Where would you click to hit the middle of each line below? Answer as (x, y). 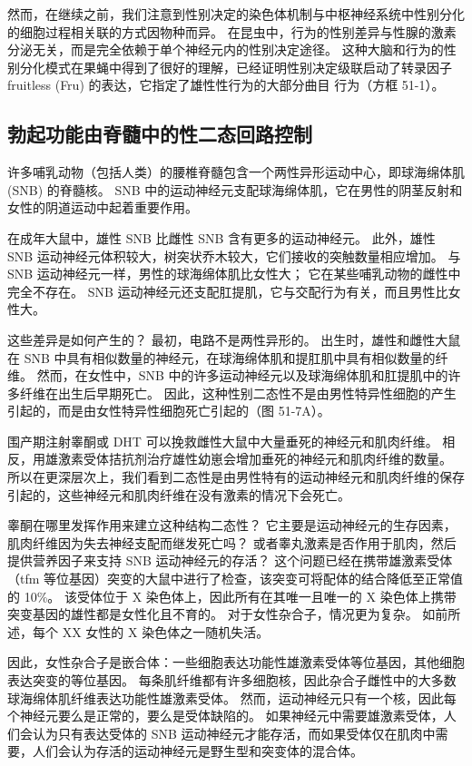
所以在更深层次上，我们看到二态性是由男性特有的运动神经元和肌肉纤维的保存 (236, 477)
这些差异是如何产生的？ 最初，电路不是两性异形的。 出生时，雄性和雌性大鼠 (234, 339)
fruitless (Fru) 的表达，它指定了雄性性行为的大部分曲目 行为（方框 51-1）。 (226, 85)
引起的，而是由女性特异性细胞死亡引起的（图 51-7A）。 (169, 411)
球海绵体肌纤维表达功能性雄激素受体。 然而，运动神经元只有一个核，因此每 (232, 697)
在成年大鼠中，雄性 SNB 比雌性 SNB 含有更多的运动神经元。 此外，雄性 (221, 237)
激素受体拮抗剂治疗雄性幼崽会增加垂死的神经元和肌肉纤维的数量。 (255, 459)
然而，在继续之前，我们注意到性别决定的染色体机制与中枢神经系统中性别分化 (236, 14)
